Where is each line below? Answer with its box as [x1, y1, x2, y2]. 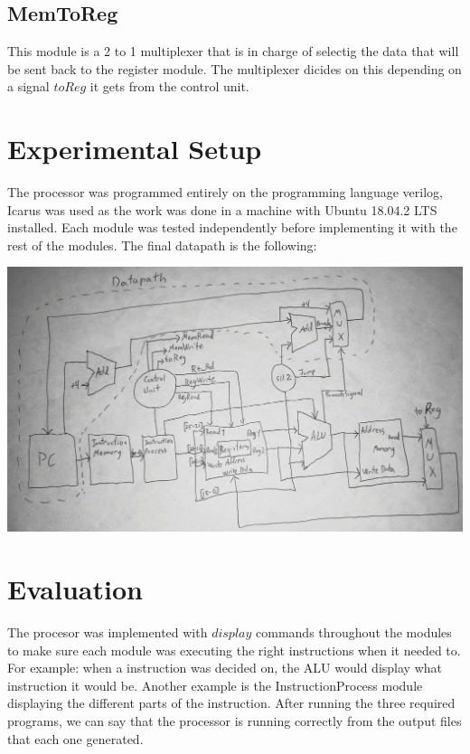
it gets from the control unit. [89, 77, 249, 96]
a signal [7, 77, 50, 96]
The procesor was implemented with [7, 623, 208, 642]
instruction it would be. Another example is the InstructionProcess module [7, 675, 423, 694]
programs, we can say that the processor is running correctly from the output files [7, 712, 462, 730]
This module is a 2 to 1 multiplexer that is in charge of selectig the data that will [7, 42, 459, 61]
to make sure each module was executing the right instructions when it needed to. [7, 640, 461, 659]
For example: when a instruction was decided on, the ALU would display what [7, 658, 442, 677]
